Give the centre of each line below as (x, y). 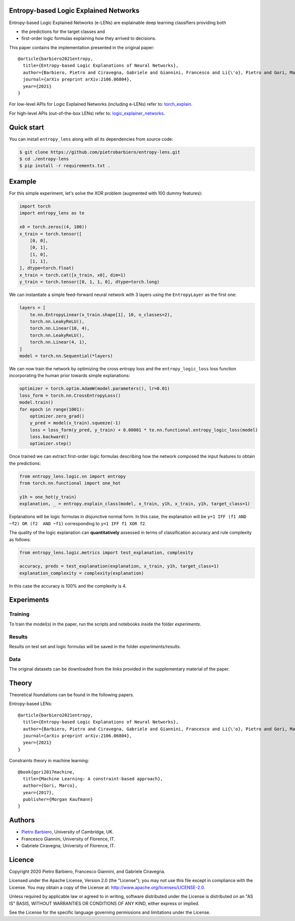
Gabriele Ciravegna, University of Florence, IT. (68, 846)
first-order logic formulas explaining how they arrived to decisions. (89, 38)
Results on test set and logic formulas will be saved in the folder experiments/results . (95, 646)
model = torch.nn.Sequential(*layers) (66, 356)
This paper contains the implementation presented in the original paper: (82, 47)
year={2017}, (39, 792)
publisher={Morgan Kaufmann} (58, 800)
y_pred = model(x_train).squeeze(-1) (75, 423)
